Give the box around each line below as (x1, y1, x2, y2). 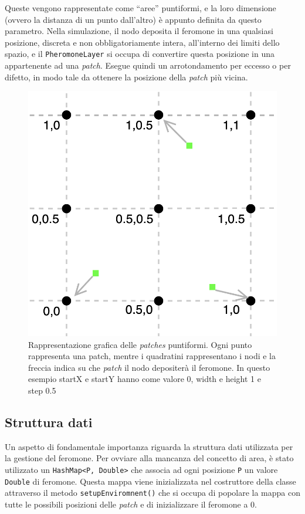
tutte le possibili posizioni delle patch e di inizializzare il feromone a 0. (5, 498, 257, 510)
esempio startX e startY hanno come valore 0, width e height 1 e (28, 373, 261, 385)
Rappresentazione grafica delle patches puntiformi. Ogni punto (28, 338, 252, 350)
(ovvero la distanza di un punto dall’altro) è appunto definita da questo (5, 13, 262, 25)
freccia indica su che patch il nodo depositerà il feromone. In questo (28, 361, 270, 373)
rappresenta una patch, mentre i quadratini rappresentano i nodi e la (28, 350, 276, 362)
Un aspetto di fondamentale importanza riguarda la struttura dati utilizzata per (5, 440, 293, 452)
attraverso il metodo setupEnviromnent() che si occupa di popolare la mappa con (5, 486, 301, 499)
